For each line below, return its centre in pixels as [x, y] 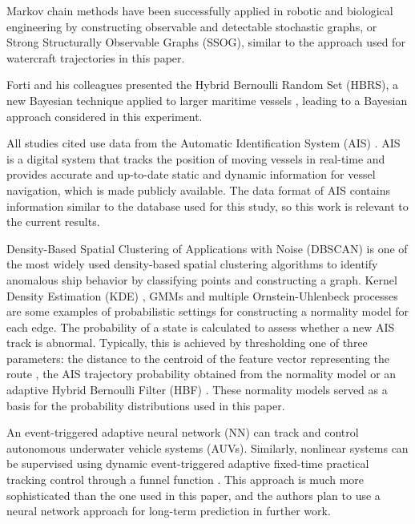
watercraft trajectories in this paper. [96, 57]
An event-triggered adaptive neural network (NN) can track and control [183, 432]
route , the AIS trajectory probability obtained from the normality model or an [201, 374]
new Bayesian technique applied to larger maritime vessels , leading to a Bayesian [207, 100]
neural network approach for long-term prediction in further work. [169, 511]
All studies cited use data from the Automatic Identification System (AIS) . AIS [203, 143]
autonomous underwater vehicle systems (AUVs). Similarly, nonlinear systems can [207, 447]
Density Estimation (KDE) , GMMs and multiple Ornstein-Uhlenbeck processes [202, 295]
